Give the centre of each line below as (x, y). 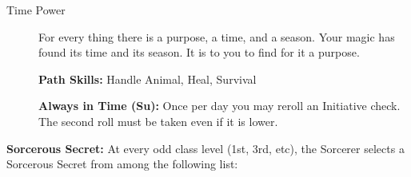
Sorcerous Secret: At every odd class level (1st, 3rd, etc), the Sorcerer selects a (205, 148)
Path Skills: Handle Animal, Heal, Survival (148, 79)
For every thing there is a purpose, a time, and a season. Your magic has (217, 36)
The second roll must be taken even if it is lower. (158, 121)
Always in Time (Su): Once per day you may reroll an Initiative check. (219, 106)
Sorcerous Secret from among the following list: (122, 164)
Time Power (36, 10)
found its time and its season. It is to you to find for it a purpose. (199, 52)
